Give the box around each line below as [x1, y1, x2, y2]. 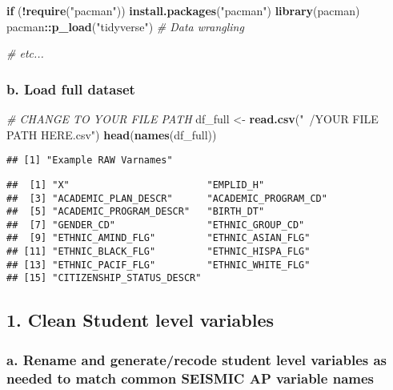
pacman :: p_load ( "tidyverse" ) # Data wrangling [6, 18, 244, 34]
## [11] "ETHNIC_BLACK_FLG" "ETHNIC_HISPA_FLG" [6, 246, 311, 258]
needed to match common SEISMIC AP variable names [6, 368, 375, 388]
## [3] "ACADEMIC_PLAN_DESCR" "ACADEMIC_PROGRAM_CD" [6, 192, 327, 204]
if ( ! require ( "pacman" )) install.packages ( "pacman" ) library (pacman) [6, 2, 360, 18]
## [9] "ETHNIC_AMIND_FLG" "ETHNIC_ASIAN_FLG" [6, 232, 311, 244]
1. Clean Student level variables [6, 308, 275, 332]
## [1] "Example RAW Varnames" [6, 155, 173, 167]
